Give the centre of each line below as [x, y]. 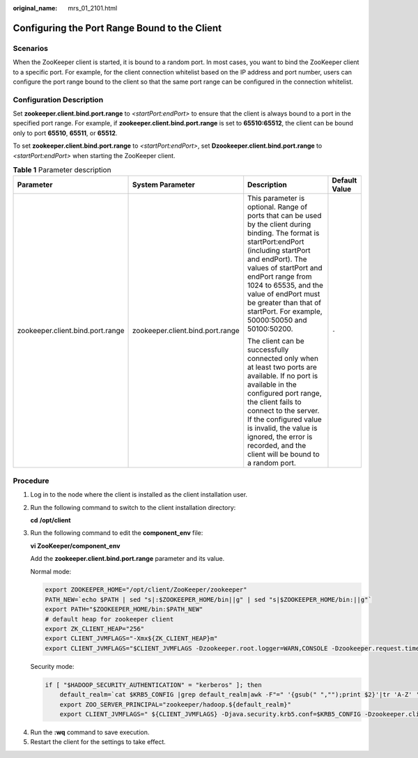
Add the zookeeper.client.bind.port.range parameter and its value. [127, 559]
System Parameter [163, 185]
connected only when [283, 359]
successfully [268, 350]
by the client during [279, 224]
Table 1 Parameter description [62, 170]
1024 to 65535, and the [286, 286]
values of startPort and [285, 268]
